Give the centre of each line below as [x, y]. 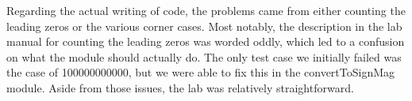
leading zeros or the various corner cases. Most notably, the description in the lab [204, 26]
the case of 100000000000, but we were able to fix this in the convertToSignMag [201, 72]
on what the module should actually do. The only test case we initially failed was [204, 56]
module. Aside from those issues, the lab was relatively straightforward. [180, 87]
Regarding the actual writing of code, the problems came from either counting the [206, 10]
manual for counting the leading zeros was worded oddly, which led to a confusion [206, 41]
